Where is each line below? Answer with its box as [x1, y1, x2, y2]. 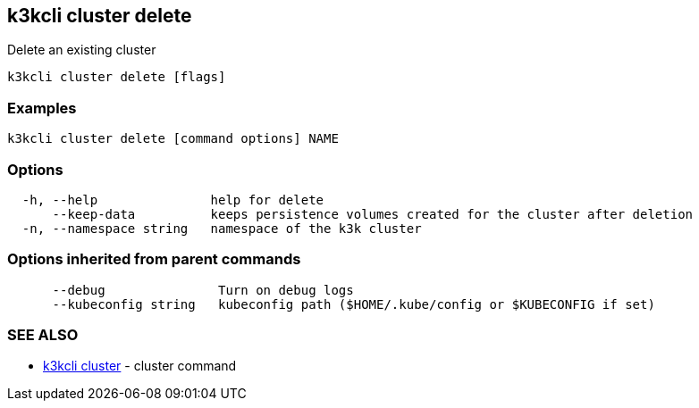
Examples [7, 98, 77, 117]
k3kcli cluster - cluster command [43, 358, 237, 374]
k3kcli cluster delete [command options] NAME [7, 131, 339, 146]
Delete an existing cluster [7, 42, 156, 58]
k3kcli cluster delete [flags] [7, 70, 226, 85]
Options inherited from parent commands [7, 250, 301, 269]
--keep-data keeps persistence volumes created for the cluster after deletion [52, 206, 694, 221]
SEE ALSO [7, 326, 79, 345]
